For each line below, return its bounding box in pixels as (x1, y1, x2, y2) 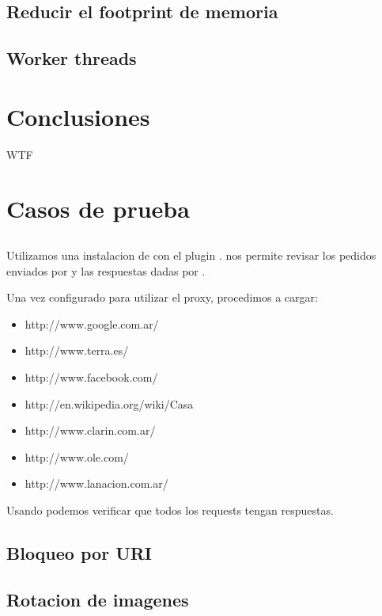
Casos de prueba (6, 192, 190, 225)
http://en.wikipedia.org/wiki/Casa (25, 395, 194, 412)
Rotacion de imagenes (6, 587, 189, 611)
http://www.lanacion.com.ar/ (25, 475, 168, 492)
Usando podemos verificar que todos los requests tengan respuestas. (6, 501, 334, 518)
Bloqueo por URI (6, 540, 153, 565)
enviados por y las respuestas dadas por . (6, 262, 206, 279)
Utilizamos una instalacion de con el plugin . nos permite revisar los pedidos (6, 247, 376, 264)
